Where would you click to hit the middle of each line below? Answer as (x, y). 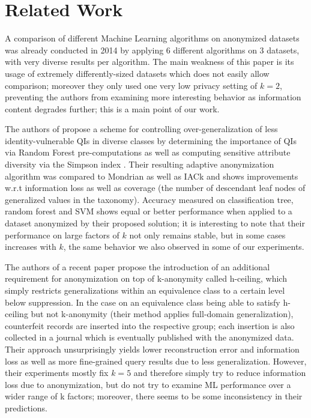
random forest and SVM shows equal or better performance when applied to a (149, 211)
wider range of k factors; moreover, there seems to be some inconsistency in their (154, 396)
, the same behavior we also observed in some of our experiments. (184, 247)
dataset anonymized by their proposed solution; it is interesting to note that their (155, 223)
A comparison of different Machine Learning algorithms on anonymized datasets (152, 38)
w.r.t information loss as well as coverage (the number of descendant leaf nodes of (155, 188)
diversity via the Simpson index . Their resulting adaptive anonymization (140, 164)
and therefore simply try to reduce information (220, 373)
